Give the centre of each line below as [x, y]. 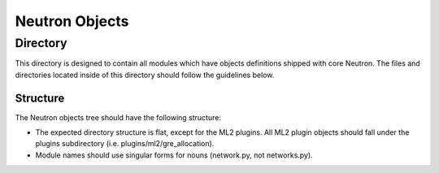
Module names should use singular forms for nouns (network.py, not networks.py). [174, 155]
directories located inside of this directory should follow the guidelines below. [145, 75]
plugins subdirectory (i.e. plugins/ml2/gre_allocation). [125, 144]
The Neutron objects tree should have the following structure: [118, 117]
